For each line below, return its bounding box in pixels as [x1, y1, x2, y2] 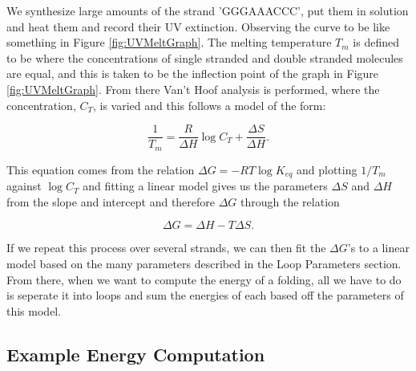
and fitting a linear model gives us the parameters [83, 177, 328, 194]
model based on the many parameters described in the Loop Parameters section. [6, 255, 402, 271]
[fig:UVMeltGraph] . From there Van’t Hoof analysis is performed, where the [6, 80, 380, 97]
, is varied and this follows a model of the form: [92, 96, 326, 113]
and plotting [297, 161, 357, 177]
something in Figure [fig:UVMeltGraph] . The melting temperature [6, 34, 332, 51]
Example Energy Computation [6, 341, 265, 366]
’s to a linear [347, 239, 410, 256]
